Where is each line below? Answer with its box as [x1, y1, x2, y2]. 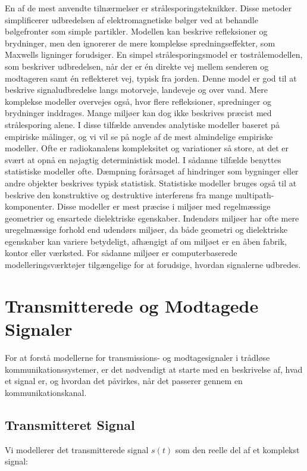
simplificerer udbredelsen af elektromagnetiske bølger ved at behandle [5, 13, 258, 26]
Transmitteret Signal [5, 415, 135, 433]
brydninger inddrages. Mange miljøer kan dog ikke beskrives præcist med [5, 107, 272, 119]
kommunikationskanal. [5, 386, 87, 398]
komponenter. [5, 200, 55, 213]
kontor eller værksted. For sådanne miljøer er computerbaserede [5, 247, 237, 259]
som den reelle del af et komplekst [175, 443, 300, 456]
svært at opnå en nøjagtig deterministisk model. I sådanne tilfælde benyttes [5, 153, 281, 166]
